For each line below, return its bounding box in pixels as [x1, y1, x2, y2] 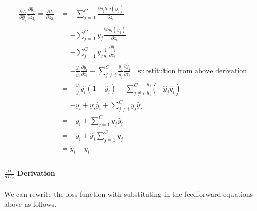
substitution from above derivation [138, 67, 247, 75]
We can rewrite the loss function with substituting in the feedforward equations [4, 189, 253, 199]
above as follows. [4, 198, 57, 209]
